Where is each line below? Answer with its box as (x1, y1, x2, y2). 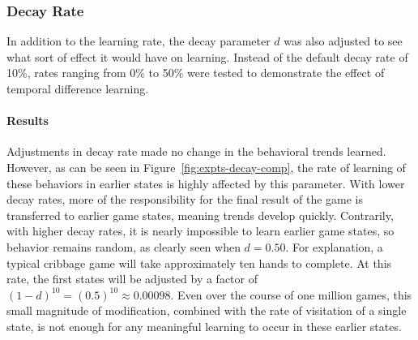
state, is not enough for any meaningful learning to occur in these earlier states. (6, 317, 402, 334)
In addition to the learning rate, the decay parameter (6, 32, 271, 49)
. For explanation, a (285, 238, 383, 255)
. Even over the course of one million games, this (170, 286, 412, 303)
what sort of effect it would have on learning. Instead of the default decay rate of (6, 48, 408, 65)
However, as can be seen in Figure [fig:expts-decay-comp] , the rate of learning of (6, 158, 406, 175)
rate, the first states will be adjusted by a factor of (6, 270, 258, 287)
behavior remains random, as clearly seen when (6, 238, 241, 255)
